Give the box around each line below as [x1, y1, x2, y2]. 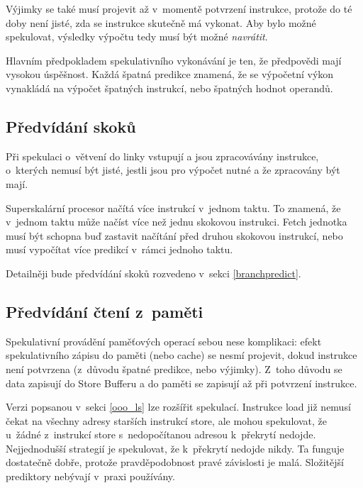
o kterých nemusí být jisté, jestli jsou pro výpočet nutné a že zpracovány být [6, 162, 340, 177]
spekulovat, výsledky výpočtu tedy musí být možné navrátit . [6, 29, 268, 44]
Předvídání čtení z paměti [6, 300, 203, 322]
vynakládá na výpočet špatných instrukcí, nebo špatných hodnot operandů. [6, 80, 333, 95]
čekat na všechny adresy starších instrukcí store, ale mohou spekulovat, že [6, 413, 327, 428]
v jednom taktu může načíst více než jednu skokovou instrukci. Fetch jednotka [6, 214, 347, 229]
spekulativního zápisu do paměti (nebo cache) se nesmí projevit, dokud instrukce [6, 348, 357, 362]
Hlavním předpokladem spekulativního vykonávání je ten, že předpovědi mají [6, 52, 342, 67]
